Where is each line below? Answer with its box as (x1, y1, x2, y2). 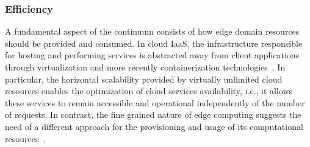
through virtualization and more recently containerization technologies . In (5, 61, 286, 73)
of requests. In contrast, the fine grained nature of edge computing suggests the (5, 108, 301, 121)
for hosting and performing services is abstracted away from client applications (5, 49, 300, 61)
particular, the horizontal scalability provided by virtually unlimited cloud (5, 72, 283, 85)
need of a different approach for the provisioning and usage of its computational (5, 120, 303, 132)
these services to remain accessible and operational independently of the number (5, 96, 305, 109)
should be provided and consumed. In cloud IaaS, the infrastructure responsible (5, 36, 303, 49)
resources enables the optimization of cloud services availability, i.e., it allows (5, 84, 293, 97)
